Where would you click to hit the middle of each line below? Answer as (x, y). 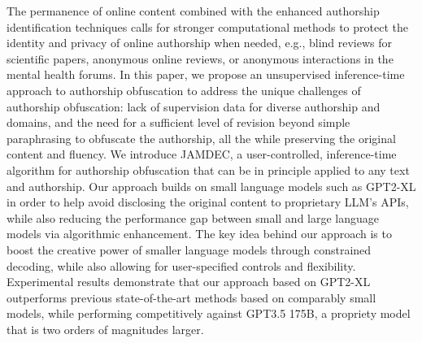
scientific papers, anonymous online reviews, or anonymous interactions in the (200, 58)
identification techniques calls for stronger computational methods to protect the (207, 26)
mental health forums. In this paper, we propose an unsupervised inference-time (206, 74)
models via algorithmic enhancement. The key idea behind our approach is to (199, 234)
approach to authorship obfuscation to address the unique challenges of (184, 90)
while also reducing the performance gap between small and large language (193, 217)
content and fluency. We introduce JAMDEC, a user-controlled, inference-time (202, 154)
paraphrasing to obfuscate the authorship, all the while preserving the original (201, 138)
